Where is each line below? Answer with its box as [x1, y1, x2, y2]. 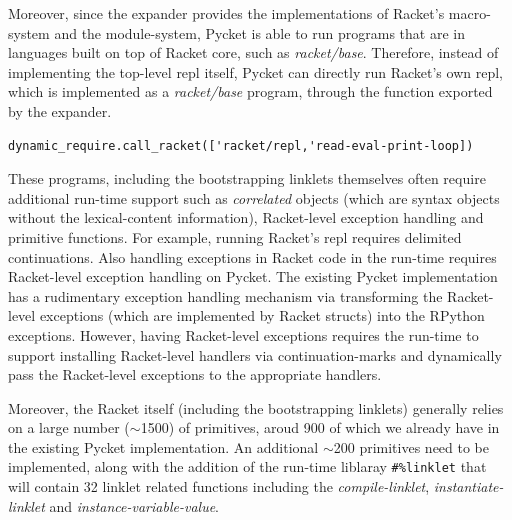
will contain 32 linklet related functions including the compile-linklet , [8, 476, 430, 497]
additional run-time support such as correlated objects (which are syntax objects [8, 187, 500, 208]
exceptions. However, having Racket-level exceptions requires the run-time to [8, 324, 479, 345]
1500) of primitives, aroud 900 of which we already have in [140, 417, 500, 438]
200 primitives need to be [333, 436, 490, 457]
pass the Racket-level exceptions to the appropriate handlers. [8, 364, 382, 385]
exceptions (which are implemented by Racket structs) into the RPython [39, 305, 485, 326]
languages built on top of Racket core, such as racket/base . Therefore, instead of [8, 42, 499, 63]
